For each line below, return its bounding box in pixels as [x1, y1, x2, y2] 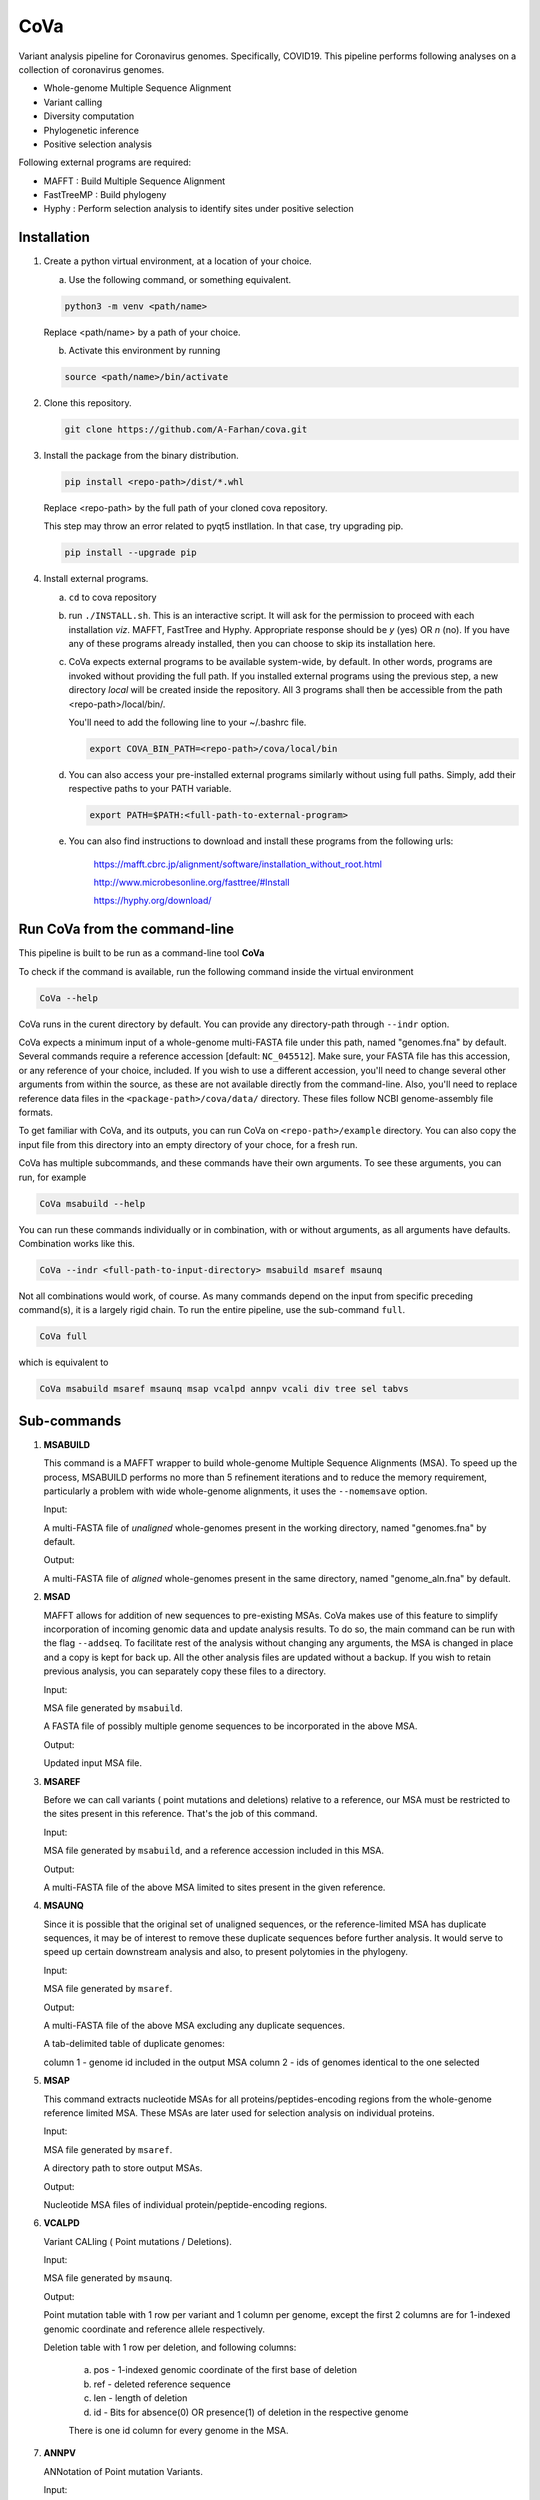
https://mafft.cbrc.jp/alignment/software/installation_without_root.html [93, 858, 382, 870]
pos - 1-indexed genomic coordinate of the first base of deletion [93, 2364, 358, 2376]
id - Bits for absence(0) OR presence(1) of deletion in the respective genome [93, 2406, 409, 2418]
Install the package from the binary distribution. [43, 450, 239, 462]
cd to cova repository [68, 591, 157, 603]
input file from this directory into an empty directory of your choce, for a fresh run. [18, 1138, 359, 1150]
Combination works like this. [18, 1237, 135, 1249]
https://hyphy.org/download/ [93, 895, 212, 907]
